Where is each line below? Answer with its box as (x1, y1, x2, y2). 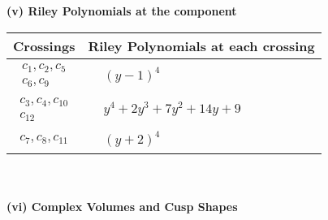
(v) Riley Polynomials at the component (6, 2, 237, 19)
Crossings (13, 36, 76, 55)
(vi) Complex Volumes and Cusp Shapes (6, 198, 238, 215)
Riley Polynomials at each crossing (88, 36, 315, 55)
